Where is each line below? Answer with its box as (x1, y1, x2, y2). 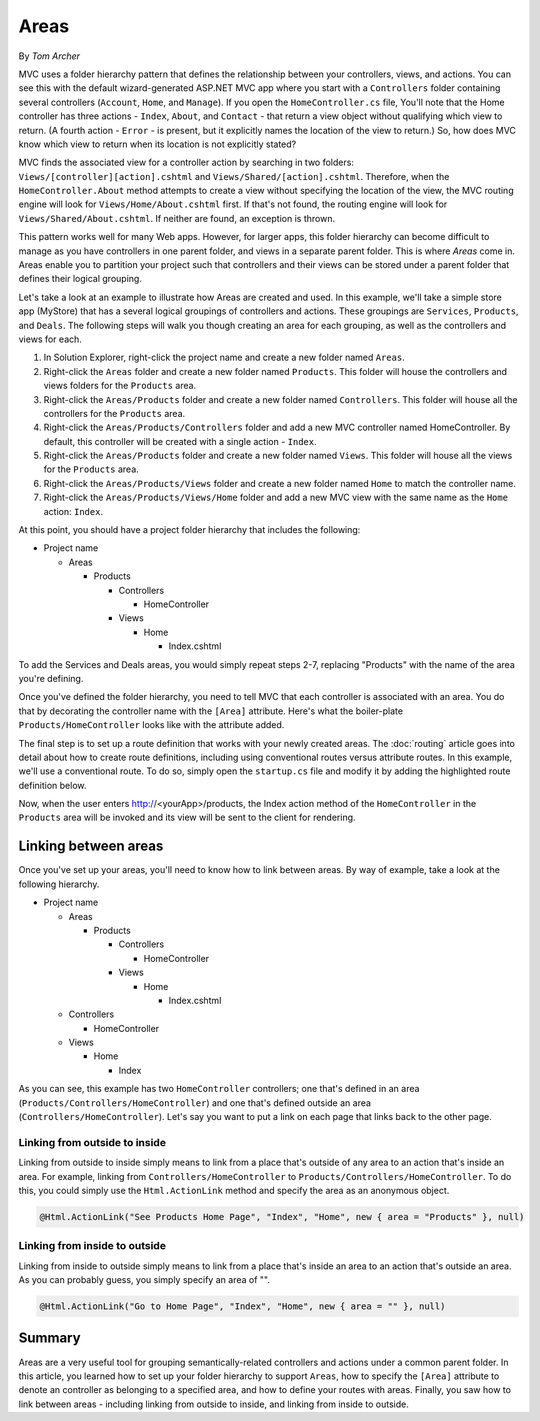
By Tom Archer (18, 50, 80, 62)
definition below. (18, 779, 87, 791)
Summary (18, 1330, 81, 1347)
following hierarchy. (18, 878, 100, 890)
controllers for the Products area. (43, 407, 186, 419)
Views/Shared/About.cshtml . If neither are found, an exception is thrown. (18, 212, 335, 224)
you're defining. (18, 672, 84, 684)
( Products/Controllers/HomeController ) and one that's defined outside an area (18, 1096, 372, 1109)
